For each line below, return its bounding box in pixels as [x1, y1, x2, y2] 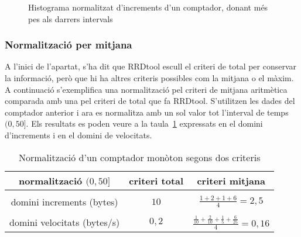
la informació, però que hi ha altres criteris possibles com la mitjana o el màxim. [5, 72, 294, 83]
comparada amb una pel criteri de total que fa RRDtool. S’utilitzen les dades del [5, 95, 295, 107]
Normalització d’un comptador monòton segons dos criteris [18, 150, 261, 164]
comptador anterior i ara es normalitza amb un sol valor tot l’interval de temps [5, 106, 289, 118]
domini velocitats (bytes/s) [9, 215, 120, 229]
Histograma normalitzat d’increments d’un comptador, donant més [28, 1, 268, 13]
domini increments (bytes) [11, 194, 118, 208]
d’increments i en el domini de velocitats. [5, 128, 152, 141]
